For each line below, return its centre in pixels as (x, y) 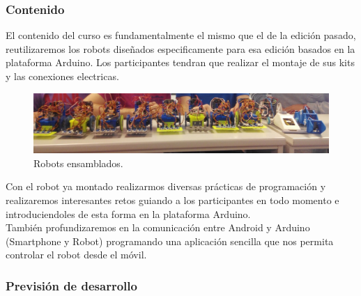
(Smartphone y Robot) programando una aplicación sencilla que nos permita (170, 241)
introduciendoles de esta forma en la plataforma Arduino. (128, 213)
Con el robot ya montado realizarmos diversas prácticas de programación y (166, 186)
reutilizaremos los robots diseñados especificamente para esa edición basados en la (180, 48)
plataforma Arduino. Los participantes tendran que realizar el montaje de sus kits (180, 62)
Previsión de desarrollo (71, 285)
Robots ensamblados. (78, 163)
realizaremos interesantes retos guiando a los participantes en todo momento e (172, 200)
